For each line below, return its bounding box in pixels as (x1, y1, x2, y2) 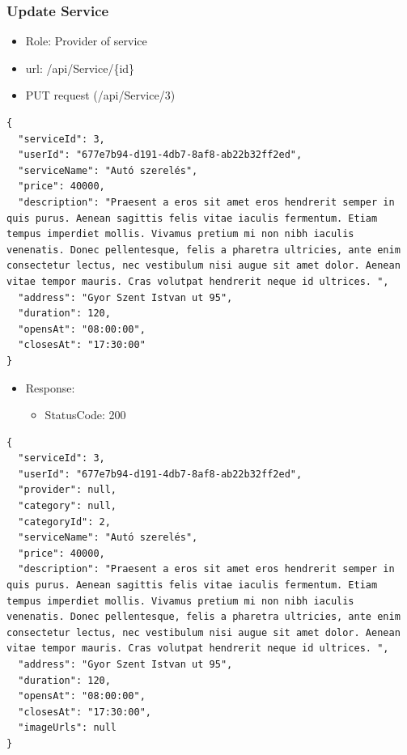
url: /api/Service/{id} (25, 59, 135, 76)
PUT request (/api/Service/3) (25, 87, 176, 104)
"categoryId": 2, (18, 515, 111, 528)
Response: (25, 379, 75, 396)
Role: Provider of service (25, 32, 147, 49)
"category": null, (18, 500, 117, 512)
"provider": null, (18, 484, 117, 496)
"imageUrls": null (18, 722, 117, 734)
